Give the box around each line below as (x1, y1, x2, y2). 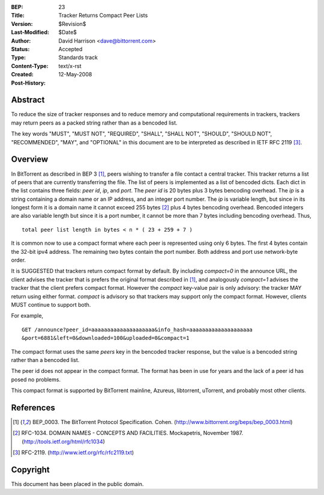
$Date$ (58, 29, 77, 36)
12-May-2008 (58, 71, 92, 78)
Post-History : (11, 79, 46, 87)
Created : (11, 71, 34, 78)
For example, (11, 312, 44, 319)
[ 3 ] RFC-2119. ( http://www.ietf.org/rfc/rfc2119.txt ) (13, 449, 134, 457)
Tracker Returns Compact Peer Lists (58, 12, 148, 19)
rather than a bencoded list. (11, 356, 80, 363)
